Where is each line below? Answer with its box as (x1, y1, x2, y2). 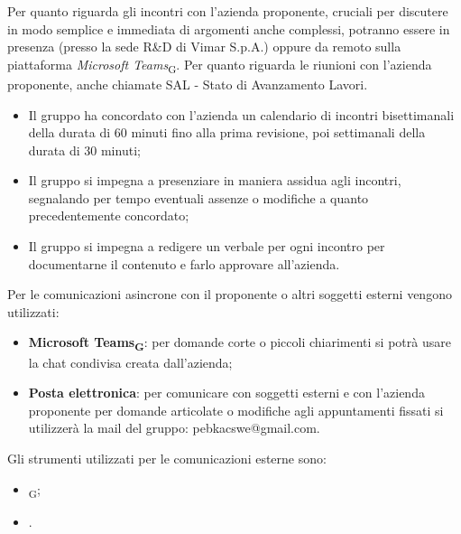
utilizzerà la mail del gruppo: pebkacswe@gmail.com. (28, 418, 320, 437)
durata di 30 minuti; (28, 140, 141, 159)
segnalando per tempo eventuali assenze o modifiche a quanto (28, 188, 369, 207)
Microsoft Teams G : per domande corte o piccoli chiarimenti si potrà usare (28, 333, 451, 354)
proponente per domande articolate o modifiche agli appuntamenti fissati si (28, 400, 444, 419)
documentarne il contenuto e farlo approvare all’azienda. (28, 254, 340, 273)
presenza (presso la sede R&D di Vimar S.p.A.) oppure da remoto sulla (7, 37, 401, 56)
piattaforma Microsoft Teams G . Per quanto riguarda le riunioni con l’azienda (7, 54, 432, 76)
